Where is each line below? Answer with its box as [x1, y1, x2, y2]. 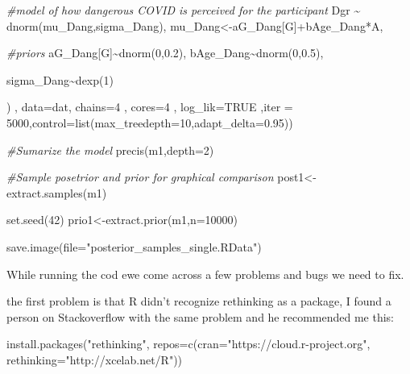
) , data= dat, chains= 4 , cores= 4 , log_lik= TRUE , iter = [6, 98, 293, 115]
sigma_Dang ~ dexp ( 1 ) [6, 71, 114, 88]
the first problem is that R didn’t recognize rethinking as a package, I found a [6, 293, 391, 310]
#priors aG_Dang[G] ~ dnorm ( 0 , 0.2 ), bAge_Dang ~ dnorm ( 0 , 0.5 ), [6, 44, 324, 61]
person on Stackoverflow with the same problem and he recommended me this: [6, 308, 395, 325]
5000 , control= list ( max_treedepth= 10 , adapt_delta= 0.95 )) [6, 114, 293, 131]
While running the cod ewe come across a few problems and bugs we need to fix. [6, 265, 404, 282]
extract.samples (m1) [6, 184, 107, 201]
